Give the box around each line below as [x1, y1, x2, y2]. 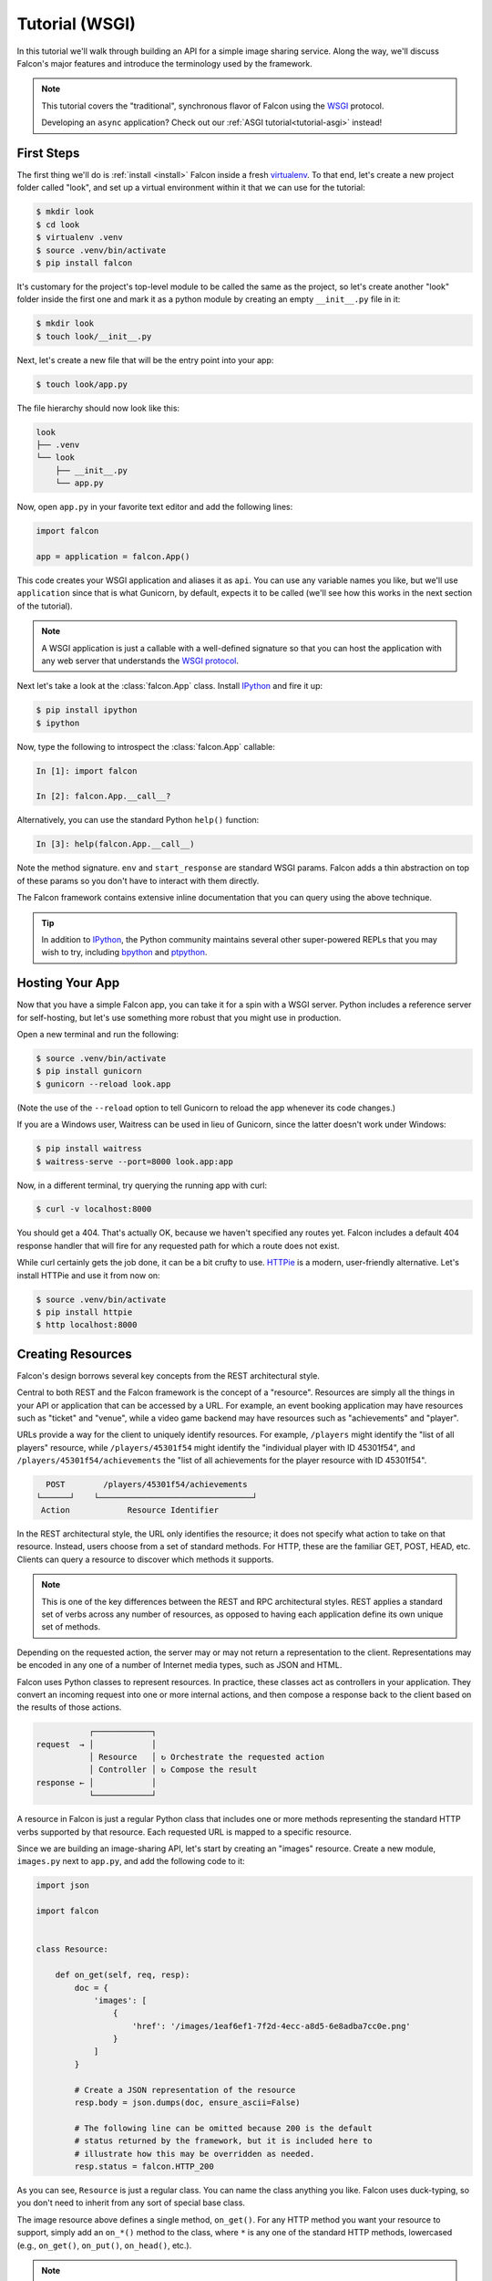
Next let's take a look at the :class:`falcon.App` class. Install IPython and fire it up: [16, 681, 323, 692]
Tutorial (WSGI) [16, 14, 137, 34]
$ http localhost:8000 [36, 1319, 138, 1330]
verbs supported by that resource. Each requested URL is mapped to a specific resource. [16, 1826, 352, 1838]
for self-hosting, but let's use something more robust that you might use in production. [16, 1012, 342, 1023]
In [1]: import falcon [36, 766, 138, 776]
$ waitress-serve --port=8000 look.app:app [36, 1156, 234, 1167]
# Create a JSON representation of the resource [74, 2085, 296, 2095]
